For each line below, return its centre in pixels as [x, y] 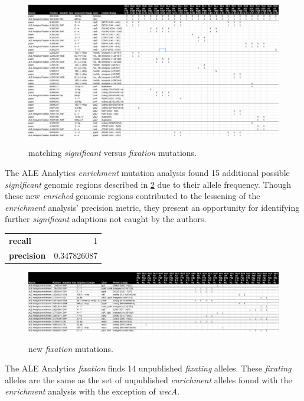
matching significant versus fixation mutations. [113, 153]
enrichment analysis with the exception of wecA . [92, 391]
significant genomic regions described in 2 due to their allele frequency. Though [148, 184]
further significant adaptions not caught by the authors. [106, 219]
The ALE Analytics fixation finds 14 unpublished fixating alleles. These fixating [148, 368]
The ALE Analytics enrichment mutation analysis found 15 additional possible [147, 172]
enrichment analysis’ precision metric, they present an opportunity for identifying [152, 207]
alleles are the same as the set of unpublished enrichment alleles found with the [148, 379]
